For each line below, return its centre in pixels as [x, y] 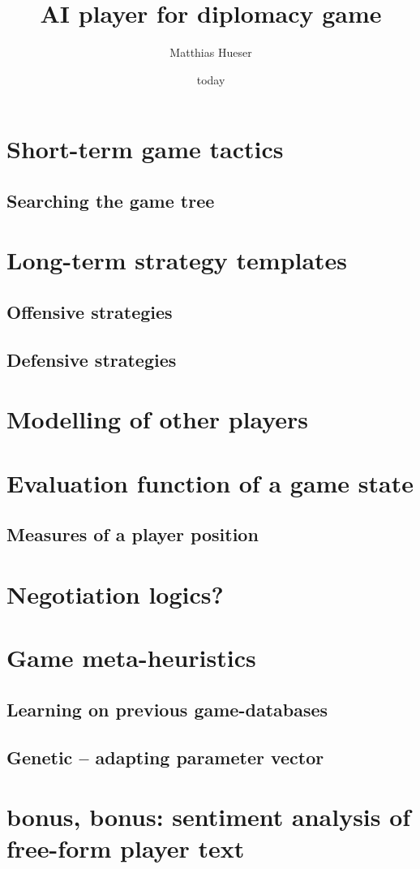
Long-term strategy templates [177, 260]
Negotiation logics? [115, 594]
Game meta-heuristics [131, 658]
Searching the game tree [111, 200]
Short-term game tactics [145, 149]
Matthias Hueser [211, 52]
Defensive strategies [92, 359]
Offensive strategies [90, 312]
